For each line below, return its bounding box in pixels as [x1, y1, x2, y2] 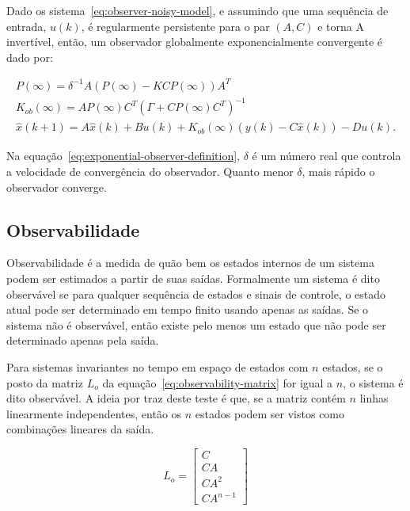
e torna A [317, 17, 364, 34]
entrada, [6, 17, 47, 34]
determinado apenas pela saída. [6, 332, 159, 349]
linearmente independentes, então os [6, 405, 182, 421]
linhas [359, 390, 389, 406]
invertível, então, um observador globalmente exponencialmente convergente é [6, 33, 383, 50]
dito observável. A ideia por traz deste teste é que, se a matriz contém [6, 390, 346, 406]
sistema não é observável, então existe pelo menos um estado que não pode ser [6, 316, 386, 333]
